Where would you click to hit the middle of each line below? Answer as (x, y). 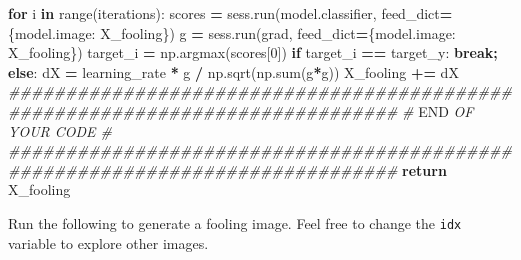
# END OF (438, 110)
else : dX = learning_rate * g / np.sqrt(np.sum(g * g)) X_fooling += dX (233, 71)
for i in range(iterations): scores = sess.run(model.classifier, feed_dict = (230, 13)
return (424, 169)
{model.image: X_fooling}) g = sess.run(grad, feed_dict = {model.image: (232, 32)
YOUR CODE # (60, 130)
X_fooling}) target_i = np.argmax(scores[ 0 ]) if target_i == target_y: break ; (253, 52)
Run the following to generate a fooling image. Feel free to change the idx (235, 222)
